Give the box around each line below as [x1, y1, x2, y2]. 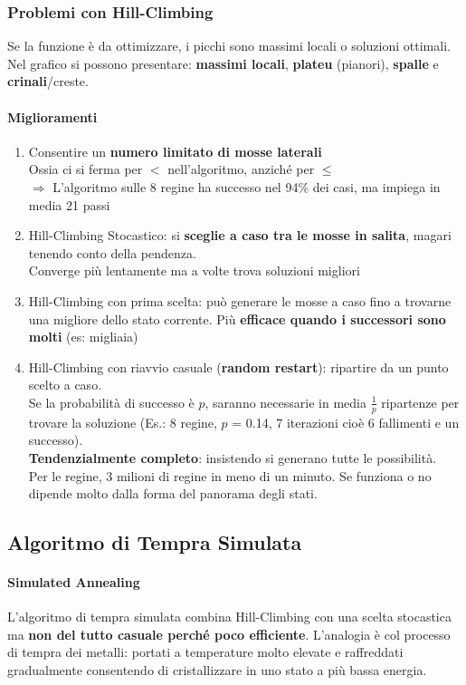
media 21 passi [28, 195, 110, 214]
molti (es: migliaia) [28, 327, 138, 346]
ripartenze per [381, 392, 460, 411]
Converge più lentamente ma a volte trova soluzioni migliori [28, 261, 360, 280]
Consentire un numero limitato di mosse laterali [28, 141, 322, 160]
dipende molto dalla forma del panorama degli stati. [28, 484, 318, 503]
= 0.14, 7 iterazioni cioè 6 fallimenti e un [232, 412, 460, 431]
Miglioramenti [7, 107, 98, 126]
